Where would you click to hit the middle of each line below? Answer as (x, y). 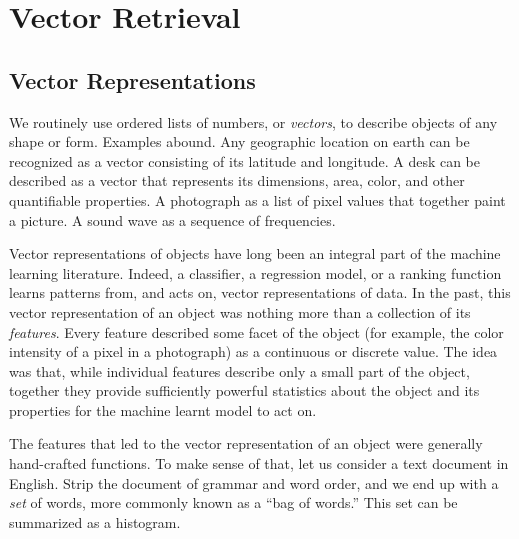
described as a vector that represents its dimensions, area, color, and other (237, 180)
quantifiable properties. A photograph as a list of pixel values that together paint (257, 199)
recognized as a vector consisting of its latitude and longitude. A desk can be (245, 160)
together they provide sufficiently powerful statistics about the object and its (244, 390)
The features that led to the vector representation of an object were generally (246, 443)
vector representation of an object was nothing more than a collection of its (240, 311)
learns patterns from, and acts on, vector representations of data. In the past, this (260, 292)
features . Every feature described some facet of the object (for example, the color (256, 331)
